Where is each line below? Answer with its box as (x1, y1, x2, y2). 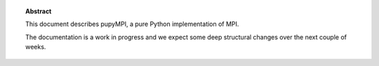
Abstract (25, 7, 52, 15)
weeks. (25, 43, 46, 51)
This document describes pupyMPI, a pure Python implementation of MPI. (25, 20, 239, 28)
